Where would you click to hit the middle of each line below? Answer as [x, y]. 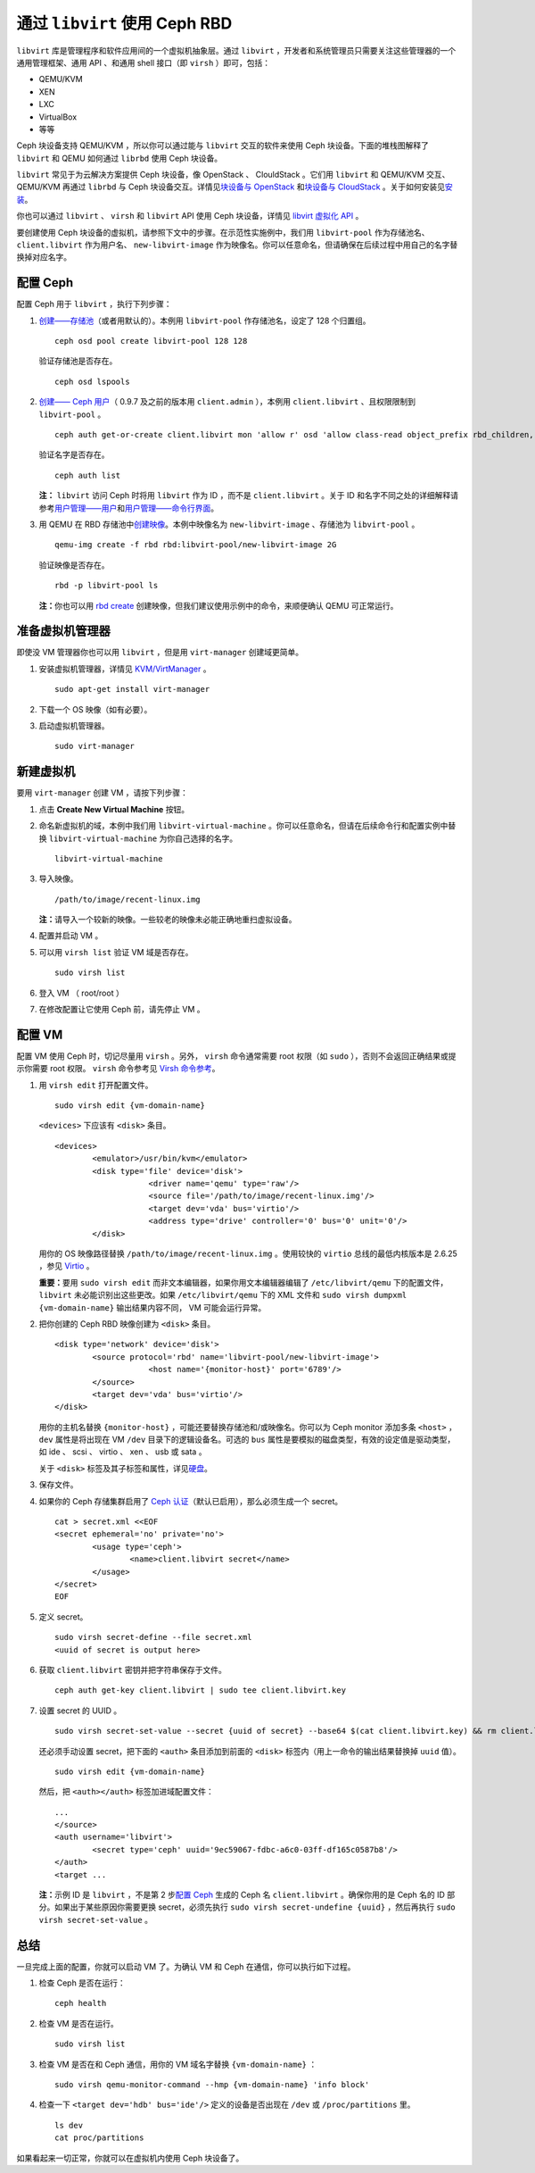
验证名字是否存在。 [74, 454]
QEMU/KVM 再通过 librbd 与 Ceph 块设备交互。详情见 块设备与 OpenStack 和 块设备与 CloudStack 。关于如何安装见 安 [235, 187]
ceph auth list [88, 475]
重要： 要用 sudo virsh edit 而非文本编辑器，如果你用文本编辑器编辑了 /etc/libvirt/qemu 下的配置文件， [243, 1282]
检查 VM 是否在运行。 [79, 2023]
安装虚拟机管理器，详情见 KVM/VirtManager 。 [125, 669]
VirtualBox [58, 117]
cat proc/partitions [99, 2138]
